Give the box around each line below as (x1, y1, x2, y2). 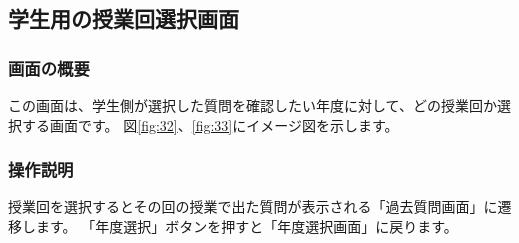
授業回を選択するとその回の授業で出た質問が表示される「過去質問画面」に (8, 196, 498, 217)
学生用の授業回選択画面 (8, 3, 239, 34)
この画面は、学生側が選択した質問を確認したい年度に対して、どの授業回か (8, 95, 497, 115)
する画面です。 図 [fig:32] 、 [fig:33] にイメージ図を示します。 (21, 114, 399, 135)
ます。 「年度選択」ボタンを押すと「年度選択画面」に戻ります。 (35, 216, 458, 236)
